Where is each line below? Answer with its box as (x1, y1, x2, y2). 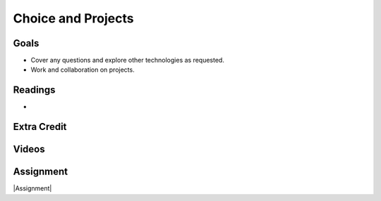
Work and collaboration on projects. (30, 65, 135, 74)
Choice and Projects (13, 11, 134, 26)
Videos (13, 143, 45, 155)
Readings (13, 84, 56, 96)
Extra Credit (13, 121, 67, 133)
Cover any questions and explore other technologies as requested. (30, 56, 225, 65)
